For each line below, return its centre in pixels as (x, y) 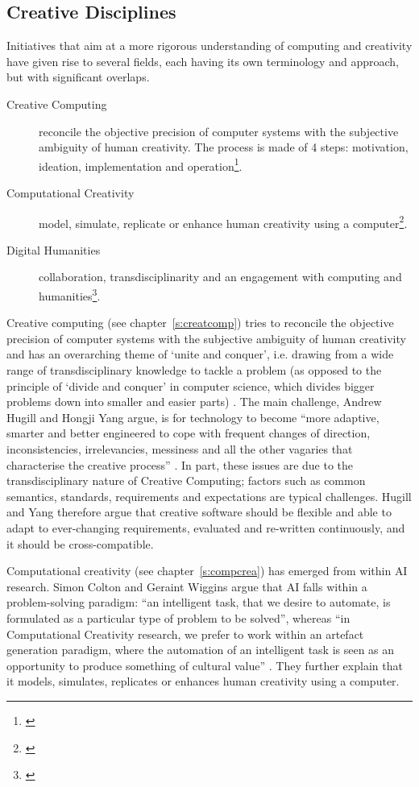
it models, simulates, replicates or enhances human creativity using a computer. (203, 681)
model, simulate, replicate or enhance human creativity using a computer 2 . (223, 222)
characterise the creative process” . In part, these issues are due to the (180, 464)
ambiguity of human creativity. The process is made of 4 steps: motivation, (224, 147)
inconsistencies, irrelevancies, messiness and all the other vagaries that (180, 449)
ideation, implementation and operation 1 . (141, 164)
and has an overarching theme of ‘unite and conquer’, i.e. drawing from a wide (200, 354)
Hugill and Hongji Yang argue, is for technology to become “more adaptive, (193, 417)
